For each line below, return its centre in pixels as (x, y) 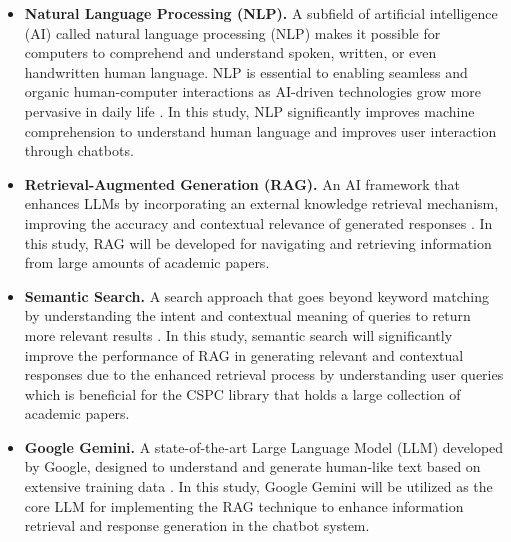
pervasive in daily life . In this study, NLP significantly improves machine (249, 110)
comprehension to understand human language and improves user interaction (260, 130)
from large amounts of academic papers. (147, 262)
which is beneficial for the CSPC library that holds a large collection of (242, 393)
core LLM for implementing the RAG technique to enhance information (244, 505)
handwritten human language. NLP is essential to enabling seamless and (246, 71)
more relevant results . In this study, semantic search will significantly (238, 334)
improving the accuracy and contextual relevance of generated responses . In (258, 222)
